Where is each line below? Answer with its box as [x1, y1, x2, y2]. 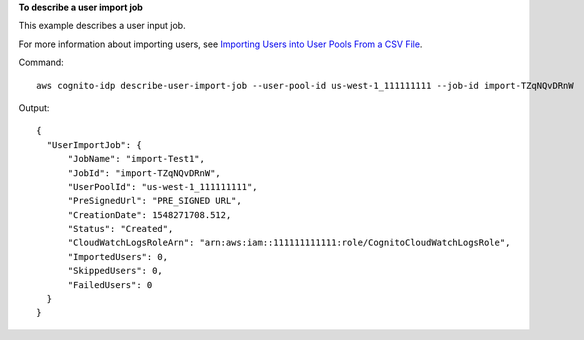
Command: [18, 56, 64, 69]
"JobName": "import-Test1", [67, 153, 205, 165]
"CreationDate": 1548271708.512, [67, 209, 232, 220]
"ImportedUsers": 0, [67, 251, 169, 262]
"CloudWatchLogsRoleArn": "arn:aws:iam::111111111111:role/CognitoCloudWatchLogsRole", [67, 237, 511, 249]
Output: [18, 101, 50, 114]
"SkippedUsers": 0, [67, 265, 164, 277]
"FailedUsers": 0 [67, 279, 153, 290]
